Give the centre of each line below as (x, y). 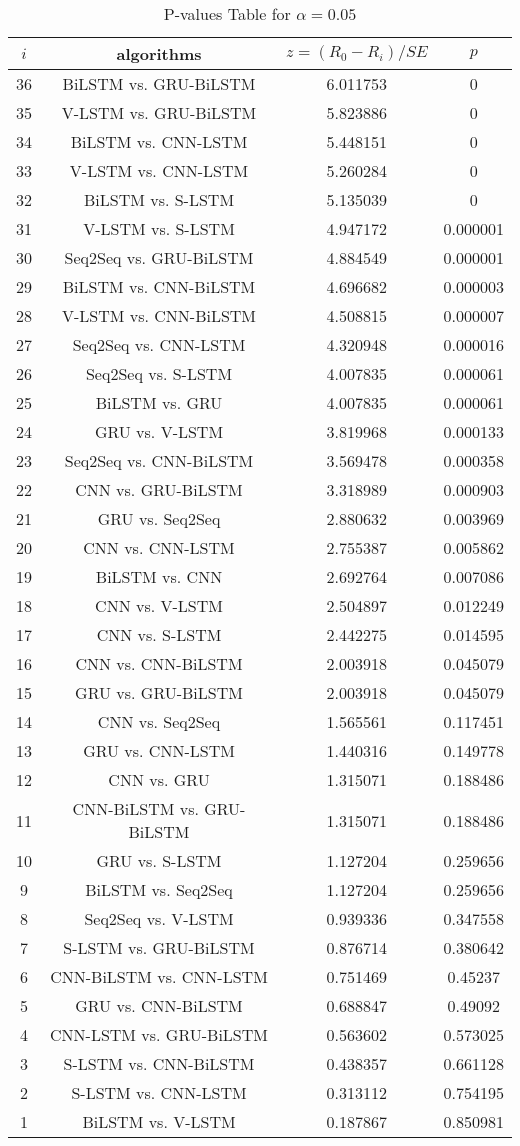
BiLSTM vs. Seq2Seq (159, 889)
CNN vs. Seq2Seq (159, 721)
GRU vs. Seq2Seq (159, 518)
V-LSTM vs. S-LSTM (159, 228)
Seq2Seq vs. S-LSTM (159, 373)
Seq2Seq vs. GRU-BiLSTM (159, 257)
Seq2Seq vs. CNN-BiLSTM (159, 460)
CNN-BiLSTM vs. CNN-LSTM (159, 976)
